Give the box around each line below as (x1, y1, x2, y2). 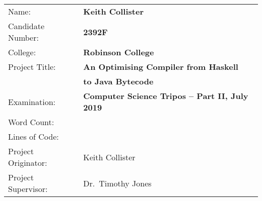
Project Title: (8, 61, 56, 72)
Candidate (8, 20, 45, 32)
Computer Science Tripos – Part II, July (83, 90, 248, 102)
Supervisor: (8, 183, 48, 194)
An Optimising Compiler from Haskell (83, 61, 238, 72)
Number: (8, 32, 39, 43)
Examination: (8, 95, 56, 108)
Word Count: (8, 116, 54, 128)
